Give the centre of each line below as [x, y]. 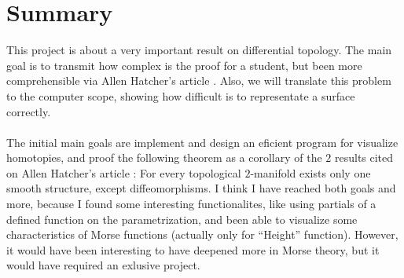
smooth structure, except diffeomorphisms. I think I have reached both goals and [201, 188]
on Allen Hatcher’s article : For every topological [124, 172]
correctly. [29, 111]
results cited [364, 157]
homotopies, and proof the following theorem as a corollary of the [164, 157]
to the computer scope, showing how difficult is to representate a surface [181, 95]
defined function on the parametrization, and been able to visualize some [182, 219]
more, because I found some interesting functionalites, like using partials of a [191, 204]
